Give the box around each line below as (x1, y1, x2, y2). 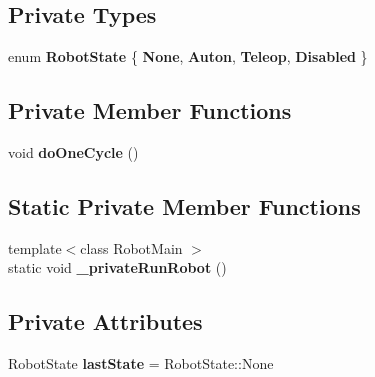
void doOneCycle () (8, 142, 139, 162)
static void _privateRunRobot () (8, 257, 227, 278)
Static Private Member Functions (8, 190, 361, 221)
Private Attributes (8, 306, 203, 337)
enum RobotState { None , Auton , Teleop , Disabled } (8, 46, 368, 67)
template (8, 237, 62, 258)
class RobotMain (80, 237, 183, 258)
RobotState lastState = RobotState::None (8, 353, 274, 374)
